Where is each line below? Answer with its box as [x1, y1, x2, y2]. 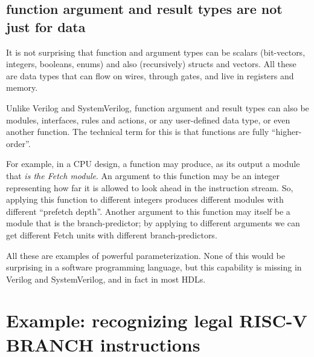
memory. [6, 81, 38, 94]
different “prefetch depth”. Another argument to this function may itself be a [6, 205, 290, 217]
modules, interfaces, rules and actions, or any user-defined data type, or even [6, 113, 290, 126]
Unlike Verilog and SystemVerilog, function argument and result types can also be [6, 101, 309, 114]
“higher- [271, 125, 302, 138]
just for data [6, 17, 86, 36]
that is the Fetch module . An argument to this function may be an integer [6, 169, 280, 182]
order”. [6, 137, 31, 149]
